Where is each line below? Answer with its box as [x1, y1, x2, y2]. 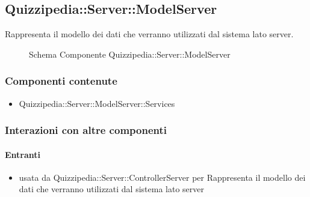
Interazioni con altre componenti [5, 123, 167, 138]
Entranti [5, 148, 41, 160]
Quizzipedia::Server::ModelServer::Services [19, 97, 175, 109]
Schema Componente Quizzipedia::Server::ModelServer [29, 47, 231, 60]
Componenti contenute [5, 73, 117, 88]
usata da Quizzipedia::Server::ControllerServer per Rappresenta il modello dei [19, 171, 306, 183]
